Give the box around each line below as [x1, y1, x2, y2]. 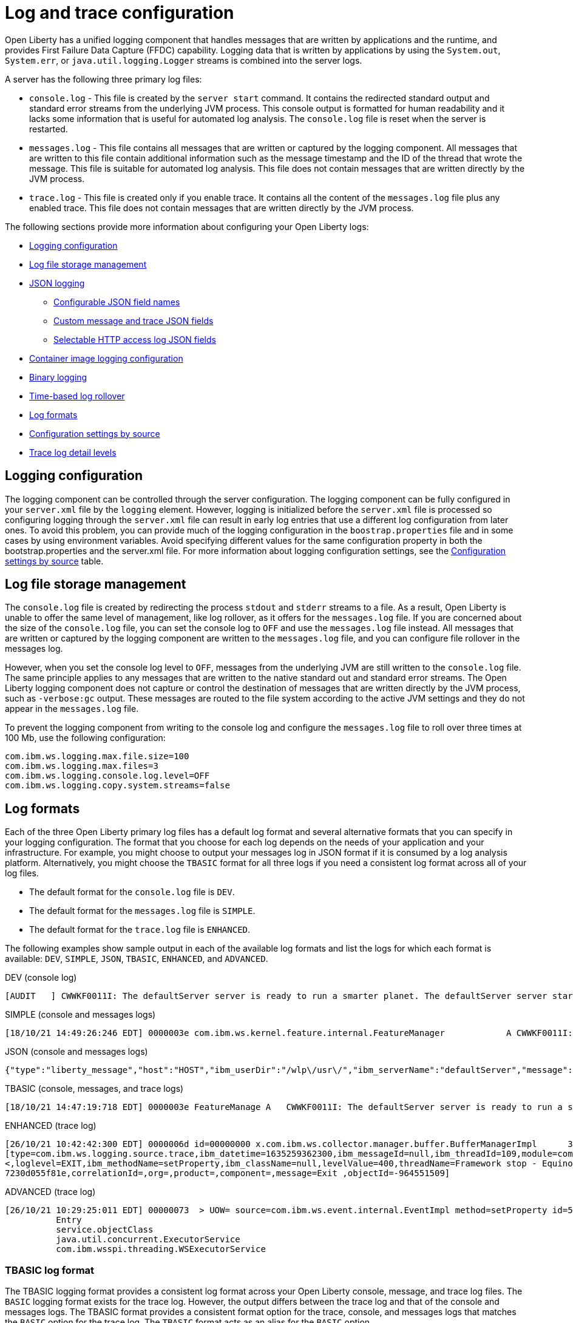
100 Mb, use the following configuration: [5, 733, 166, 743]
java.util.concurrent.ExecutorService [56, 1234, 240, 1245]
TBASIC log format [5, 1264, 95, 1276]
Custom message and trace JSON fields [53, 315, 214, 326]
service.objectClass [56, 1225, 154, 1235]
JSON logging [29, 277, 85, 288]
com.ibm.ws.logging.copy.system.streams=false [5, 780, 230, 791]
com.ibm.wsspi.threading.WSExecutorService [56, 1244, 266, 1254]
